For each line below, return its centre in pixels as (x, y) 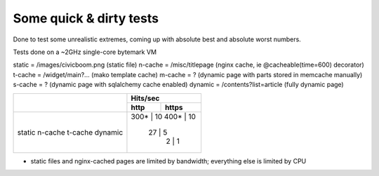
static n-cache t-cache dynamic (70, 132)
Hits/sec (145, 98)
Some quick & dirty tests (86, 18)
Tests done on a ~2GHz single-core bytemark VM (85, 52)
